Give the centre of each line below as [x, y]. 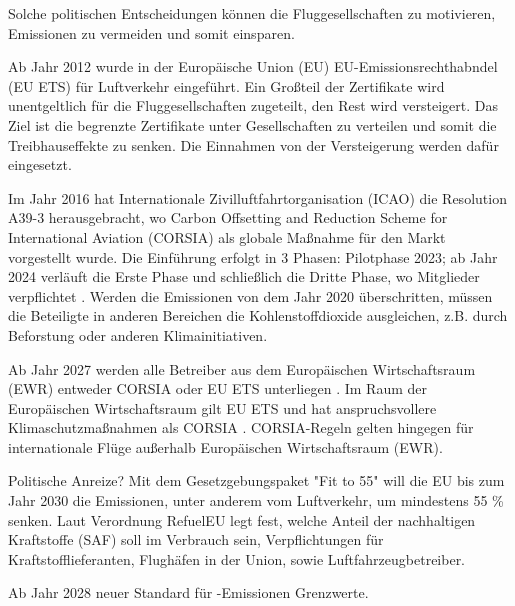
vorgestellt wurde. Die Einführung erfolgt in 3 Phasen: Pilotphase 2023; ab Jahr [253, 256]
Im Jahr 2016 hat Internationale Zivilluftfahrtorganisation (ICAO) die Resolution [257, 197]
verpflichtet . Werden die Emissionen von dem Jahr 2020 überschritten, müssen [250, 295]
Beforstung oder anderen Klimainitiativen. [138, 334]
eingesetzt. [40, 164]
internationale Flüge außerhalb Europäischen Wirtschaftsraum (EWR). [225, 446]
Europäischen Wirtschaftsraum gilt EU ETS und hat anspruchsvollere [222, 407]
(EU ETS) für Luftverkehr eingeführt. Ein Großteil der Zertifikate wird [226, 85]
